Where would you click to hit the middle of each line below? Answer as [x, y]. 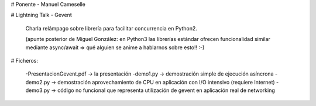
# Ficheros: [24, 60]
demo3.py [37, 90]
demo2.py [38, 82]
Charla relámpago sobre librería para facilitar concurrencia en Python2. [111, 28]
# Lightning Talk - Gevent [42, 15]
